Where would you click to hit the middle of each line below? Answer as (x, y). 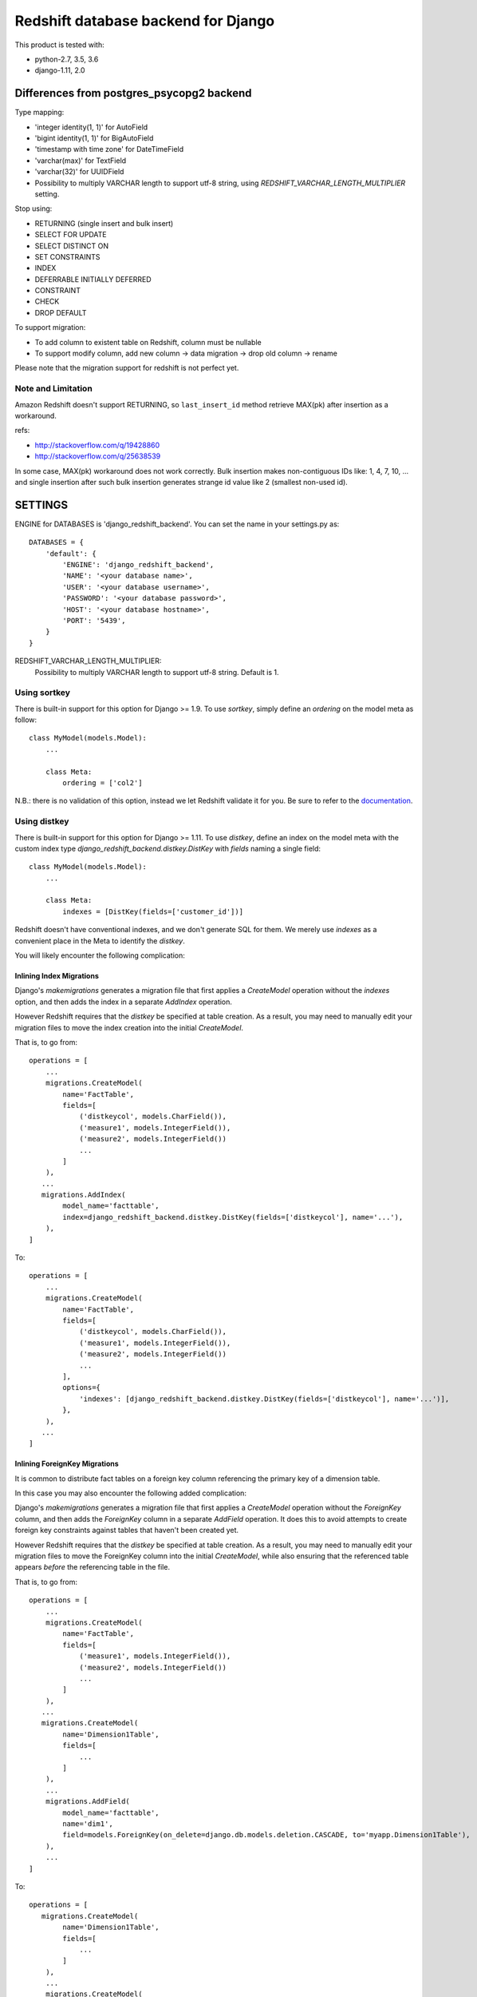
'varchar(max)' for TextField (81, 161)
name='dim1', (88, 1824)
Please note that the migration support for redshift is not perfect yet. (127, 368)
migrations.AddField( (88, 1802)
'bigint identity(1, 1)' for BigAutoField (94, 138)
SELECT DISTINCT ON (72, 246)
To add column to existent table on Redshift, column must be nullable (148, 342)
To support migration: (50, 328)
